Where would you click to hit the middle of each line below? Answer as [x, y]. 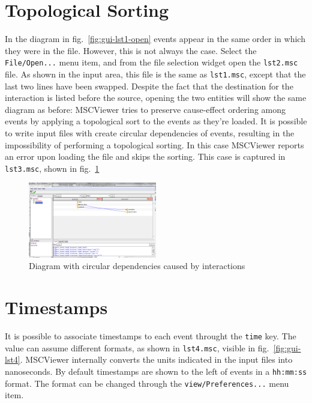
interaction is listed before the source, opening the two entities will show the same [156, 98]
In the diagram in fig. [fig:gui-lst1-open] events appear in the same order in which [155, 39]
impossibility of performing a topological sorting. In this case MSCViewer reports [154, 144]
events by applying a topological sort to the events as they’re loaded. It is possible [156, 121]
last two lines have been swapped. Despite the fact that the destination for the [149, 86]
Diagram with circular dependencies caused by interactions [137, 266]
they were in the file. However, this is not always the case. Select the [131, 50]
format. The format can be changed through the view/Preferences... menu [147, 383]
